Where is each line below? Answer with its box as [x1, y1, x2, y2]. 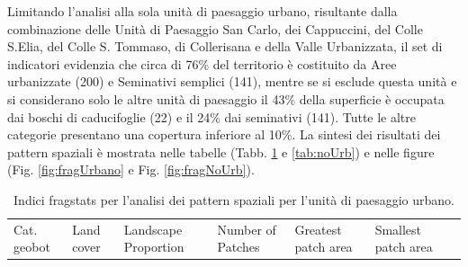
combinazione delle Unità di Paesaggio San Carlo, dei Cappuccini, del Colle [7, 19, 423, 38]
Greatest [294, 219, 342, 238]
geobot [13, 237, 50, 256]
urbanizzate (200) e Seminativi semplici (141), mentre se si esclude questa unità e [7, 72, 457, 91]
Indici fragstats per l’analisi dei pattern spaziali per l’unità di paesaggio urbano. [13, 190, 454, 209]
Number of [217, 219, 276, 238]
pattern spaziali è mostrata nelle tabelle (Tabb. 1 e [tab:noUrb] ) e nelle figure [7, 142, 435, 161]
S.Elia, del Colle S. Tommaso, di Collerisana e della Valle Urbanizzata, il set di [7, 37, 443, 56]
